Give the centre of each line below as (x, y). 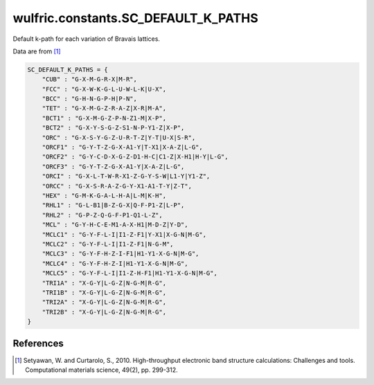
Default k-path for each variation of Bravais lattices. (87, 39)
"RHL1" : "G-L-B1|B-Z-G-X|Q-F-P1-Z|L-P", (113, 205)
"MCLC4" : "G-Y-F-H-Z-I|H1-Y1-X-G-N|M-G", (115, 263)
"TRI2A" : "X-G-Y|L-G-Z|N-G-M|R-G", (104, 302)
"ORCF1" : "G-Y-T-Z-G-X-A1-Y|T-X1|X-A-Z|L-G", (123, 147)
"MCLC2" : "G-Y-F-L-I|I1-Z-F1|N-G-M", (108, 244)
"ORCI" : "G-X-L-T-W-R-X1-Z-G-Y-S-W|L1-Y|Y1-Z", (126, 176)
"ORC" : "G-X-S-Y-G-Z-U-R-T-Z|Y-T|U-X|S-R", (119, 137)
